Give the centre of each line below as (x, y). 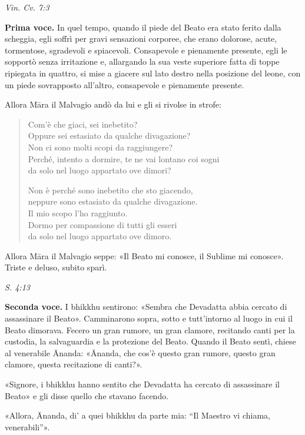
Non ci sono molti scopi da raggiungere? (100, 147)
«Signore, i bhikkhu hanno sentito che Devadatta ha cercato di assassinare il (142, 384)
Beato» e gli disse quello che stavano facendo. (87, 395)
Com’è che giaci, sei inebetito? (83, 124)
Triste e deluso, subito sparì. (56, 267)
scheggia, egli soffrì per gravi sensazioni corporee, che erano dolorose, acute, (141, 39)
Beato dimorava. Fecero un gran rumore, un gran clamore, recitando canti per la (150, 329)
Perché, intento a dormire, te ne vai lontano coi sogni (124, 158)
